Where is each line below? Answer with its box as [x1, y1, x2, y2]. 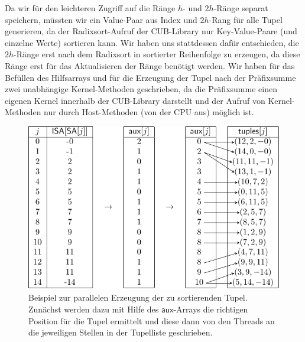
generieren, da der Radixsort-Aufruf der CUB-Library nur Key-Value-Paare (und [5, 25, 297, 37]
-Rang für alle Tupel [209, 13, 283, 25]
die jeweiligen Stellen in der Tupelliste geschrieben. [28, 326, 213, 338]
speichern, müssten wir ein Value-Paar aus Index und [5, 13, 197, 25]
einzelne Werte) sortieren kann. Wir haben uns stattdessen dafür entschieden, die [5, 36, 299, 48]
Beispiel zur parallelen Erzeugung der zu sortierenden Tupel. [28, 291, 248, 304]
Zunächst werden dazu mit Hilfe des [28, 302, 159, 315]
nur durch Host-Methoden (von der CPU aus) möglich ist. [44, 106, 254, 118]
